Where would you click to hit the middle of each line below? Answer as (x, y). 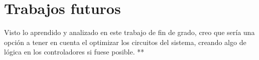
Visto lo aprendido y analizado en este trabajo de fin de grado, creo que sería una (129, 32)
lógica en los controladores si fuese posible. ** (74, 52)
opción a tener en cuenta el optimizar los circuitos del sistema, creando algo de (125, 42)
